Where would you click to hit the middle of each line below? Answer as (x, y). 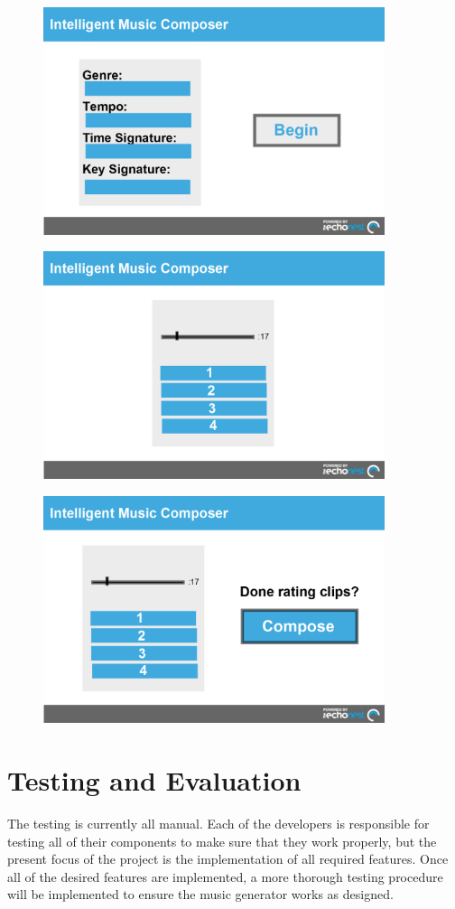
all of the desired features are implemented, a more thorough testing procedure (225, 876)
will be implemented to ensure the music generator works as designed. (200, 894)
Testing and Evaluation (154, 780)
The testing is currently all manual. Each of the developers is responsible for (218, 824)
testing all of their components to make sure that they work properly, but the (222, 841)
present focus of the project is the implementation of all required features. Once (228, 859)
